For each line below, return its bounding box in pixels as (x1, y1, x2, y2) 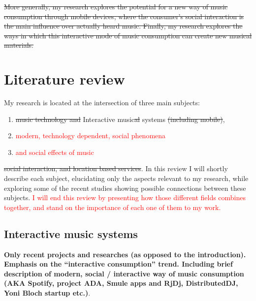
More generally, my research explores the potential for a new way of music (4, 1, 228, 11)
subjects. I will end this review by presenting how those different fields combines (4, 192, 246, 203)
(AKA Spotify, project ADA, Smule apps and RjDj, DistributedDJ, (4, 278, 238, 288)
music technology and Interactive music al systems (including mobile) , (15, 114, 225, 124)
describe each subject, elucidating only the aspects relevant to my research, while (4, 173, 249, 183)
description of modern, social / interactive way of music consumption (4, 268, 244, 278)
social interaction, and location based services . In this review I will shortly (4, 163, 228, 174)
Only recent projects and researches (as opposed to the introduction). (4, 249, 246, 259)
